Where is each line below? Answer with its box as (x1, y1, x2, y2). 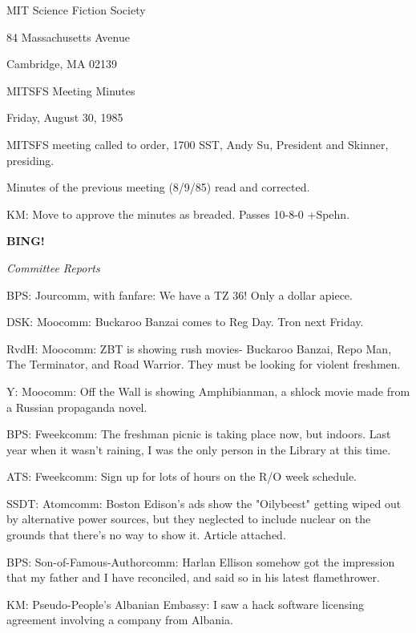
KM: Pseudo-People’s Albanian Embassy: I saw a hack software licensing (6, 595, 365, 612)
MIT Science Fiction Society (6, 2, 146, 18)
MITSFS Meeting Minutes (6, 82, 135, 99)
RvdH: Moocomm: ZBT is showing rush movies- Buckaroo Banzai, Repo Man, (6, 340, 392, 357)
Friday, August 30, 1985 (6, 109, 123, 126)
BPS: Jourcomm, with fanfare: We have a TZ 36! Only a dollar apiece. (6, 286, 353, 303)
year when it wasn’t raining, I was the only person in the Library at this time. (6, 441, 391, 458)
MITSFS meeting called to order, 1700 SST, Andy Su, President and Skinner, (6, 135, 389, 152)
